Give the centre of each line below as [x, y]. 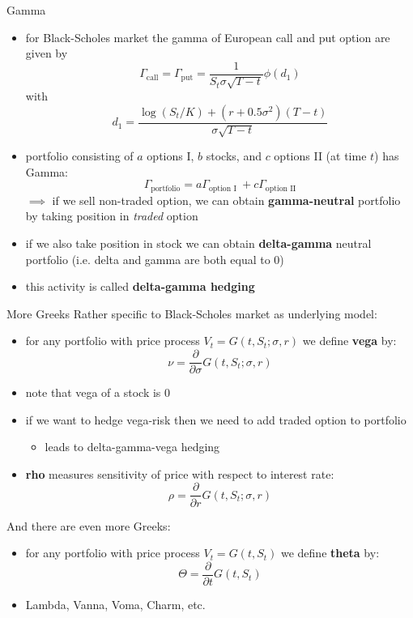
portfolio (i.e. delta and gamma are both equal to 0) [155, 259]
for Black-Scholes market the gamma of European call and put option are [208, 37]
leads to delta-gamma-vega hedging [132, 447]
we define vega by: [349, 341]
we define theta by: [330, 553]
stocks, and [234, 156]
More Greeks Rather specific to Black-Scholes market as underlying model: [192, 313]
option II [281, 188]
